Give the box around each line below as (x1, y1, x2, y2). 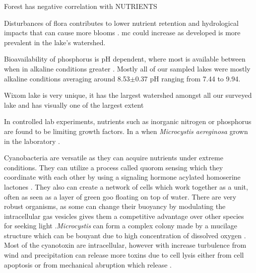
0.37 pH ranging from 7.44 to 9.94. (135, 73, 241, 83)
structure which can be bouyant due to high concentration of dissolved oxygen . (4, 230, 246, 240)
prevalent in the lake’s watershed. (4, 37, 106, 47)
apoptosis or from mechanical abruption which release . (4, 259, 172, 270)
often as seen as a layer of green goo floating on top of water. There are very (4, 191, 237, 202)
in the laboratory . (4, 136, 60, 146)
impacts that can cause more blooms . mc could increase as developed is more (4, 27, 241, 38)
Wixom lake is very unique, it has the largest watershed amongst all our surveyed (4, 90, 252, 100)
